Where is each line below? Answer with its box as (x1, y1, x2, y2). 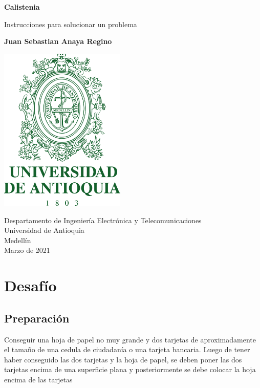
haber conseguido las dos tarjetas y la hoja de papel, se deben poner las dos (4, 354, 242, 364)
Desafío (4, 275, 57, 296)
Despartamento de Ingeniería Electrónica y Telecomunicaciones (4, 214, 202, 225)
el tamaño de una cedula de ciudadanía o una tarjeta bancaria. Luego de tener (4, 344, 250, 355)
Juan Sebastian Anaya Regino (4, 36, 112, 47)
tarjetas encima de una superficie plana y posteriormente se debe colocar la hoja (4, 364, 256, 375)
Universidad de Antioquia (4, 225, 84, 235)
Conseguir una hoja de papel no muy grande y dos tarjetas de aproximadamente (4, 334, 256, 344)
